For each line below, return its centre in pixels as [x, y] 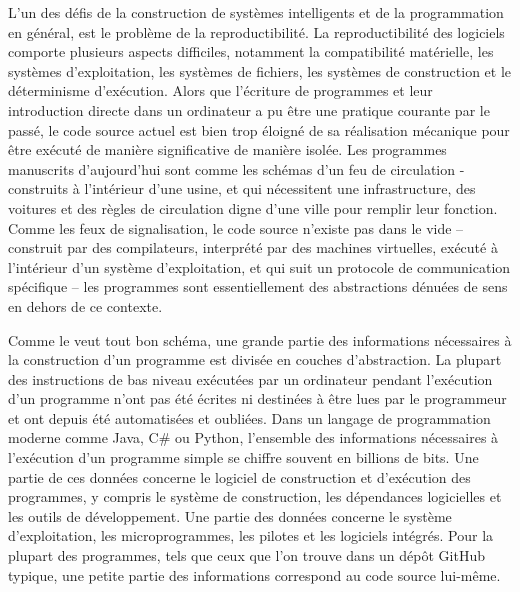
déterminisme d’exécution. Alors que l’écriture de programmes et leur [220, 90]
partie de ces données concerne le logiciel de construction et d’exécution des [239, 476]
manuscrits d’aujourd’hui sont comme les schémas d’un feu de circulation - [236, 168]
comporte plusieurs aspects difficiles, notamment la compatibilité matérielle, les [251, 51]
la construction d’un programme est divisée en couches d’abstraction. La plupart [255, 359]
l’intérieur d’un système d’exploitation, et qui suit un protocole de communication [259, 266]
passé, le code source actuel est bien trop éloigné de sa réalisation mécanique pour [259, 129]
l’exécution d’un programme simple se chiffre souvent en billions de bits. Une [243, 457]
